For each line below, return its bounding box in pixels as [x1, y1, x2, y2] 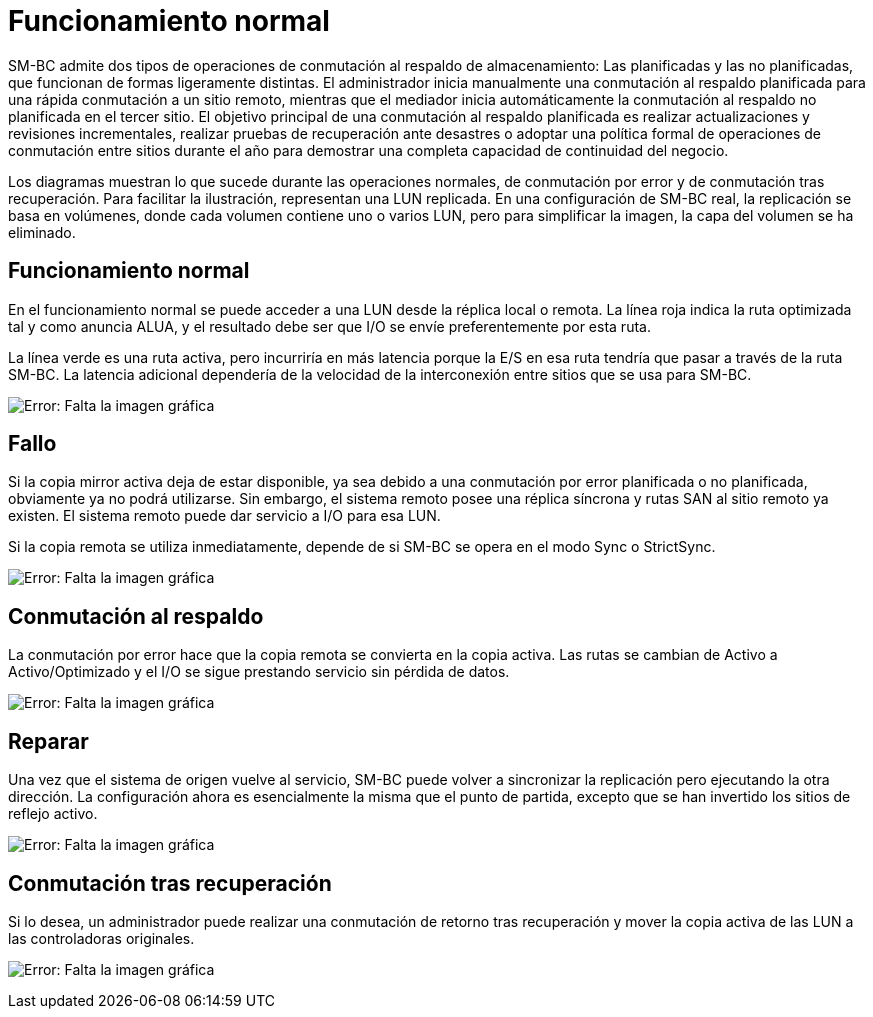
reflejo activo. [8, 805, 98, 823]
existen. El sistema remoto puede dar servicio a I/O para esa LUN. [8, 507, 441, 525]
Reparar [8, 728, 89, 754]
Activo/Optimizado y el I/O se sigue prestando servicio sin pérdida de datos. [8, 663, 510, 681]
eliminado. [8, 223, 76, 241]
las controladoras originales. [8, 929, 195, 947]
